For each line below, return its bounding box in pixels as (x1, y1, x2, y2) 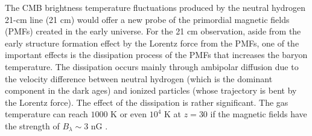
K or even (110, 108, 147, 120)
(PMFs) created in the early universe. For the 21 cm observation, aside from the (5, 25, 301, 37)
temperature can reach (5, 108, 88, 120)
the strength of (5, 119, 60, 132)
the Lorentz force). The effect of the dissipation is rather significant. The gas (5, 96, 288, 108)
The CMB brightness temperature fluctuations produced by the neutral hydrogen (5, 1, 306, 13)
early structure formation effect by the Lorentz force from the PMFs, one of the (5, 36, 299, 49)
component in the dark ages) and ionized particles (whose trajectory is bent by (5, 84, 297, 97)
